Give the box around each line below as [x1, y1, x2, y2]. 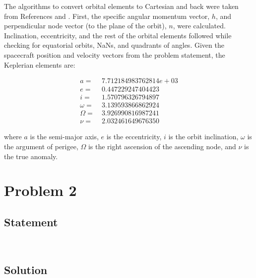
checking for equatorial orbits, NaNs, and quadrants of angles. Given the [4, 40, 224, 50]
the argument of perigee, [4, 141, 78, 151]
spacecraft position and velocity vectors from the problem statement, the [4, 49, 225, 60]
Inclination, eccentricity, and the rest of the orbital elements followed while [4, 30, 232, 40]
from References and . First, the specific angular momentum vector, [4, 10, 210, 21]
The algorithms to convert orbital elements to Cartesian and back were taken [4, 1, 239, 11]
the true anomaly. [4, 151, 58, 161]
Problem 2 [4, 180, 77, 200]
